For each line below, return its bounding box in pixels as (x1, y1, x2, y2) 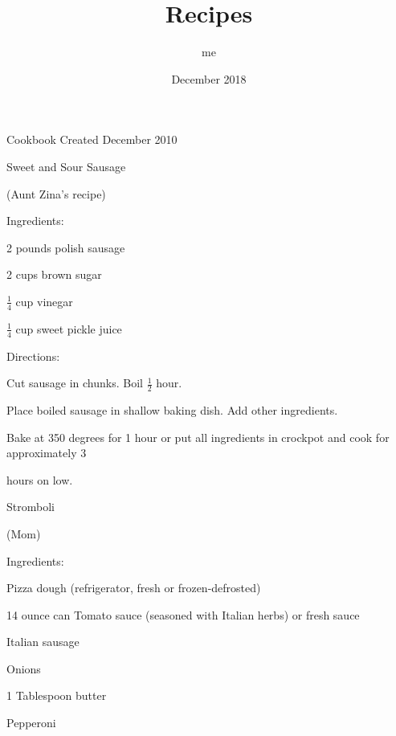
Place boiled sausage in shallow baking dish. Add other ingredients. (6, 401, 338, 418)
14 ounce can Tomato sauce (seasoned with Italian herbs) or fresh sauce (6, 606, 360, 623)
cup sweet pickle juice (15, 320, 122, 337)
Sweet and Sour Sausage (6, 157, 126, 174)
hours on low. (6, 471, 73, 488)
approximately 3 (6, 444, 87, 461)
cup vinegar (15, 292, 73, 309)
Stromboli (6, 498, 55, 515)
